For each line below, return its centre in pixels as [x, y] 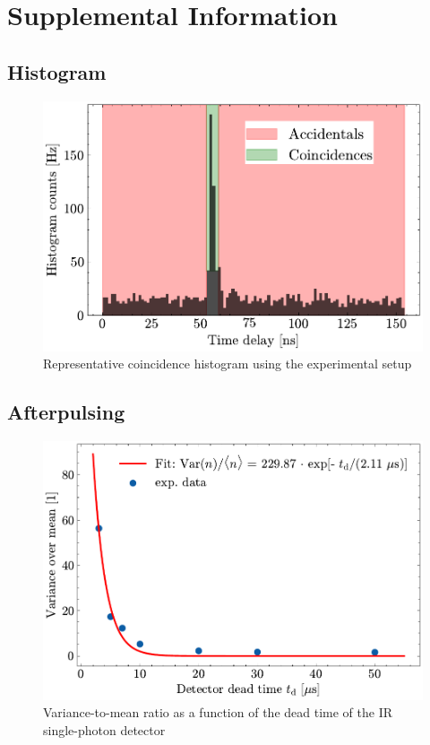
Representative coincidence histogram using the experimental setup [228, 364]
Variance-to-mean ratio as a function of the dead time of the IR [218, 712]
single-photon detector [104, 730]
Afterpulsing [66, 412]
